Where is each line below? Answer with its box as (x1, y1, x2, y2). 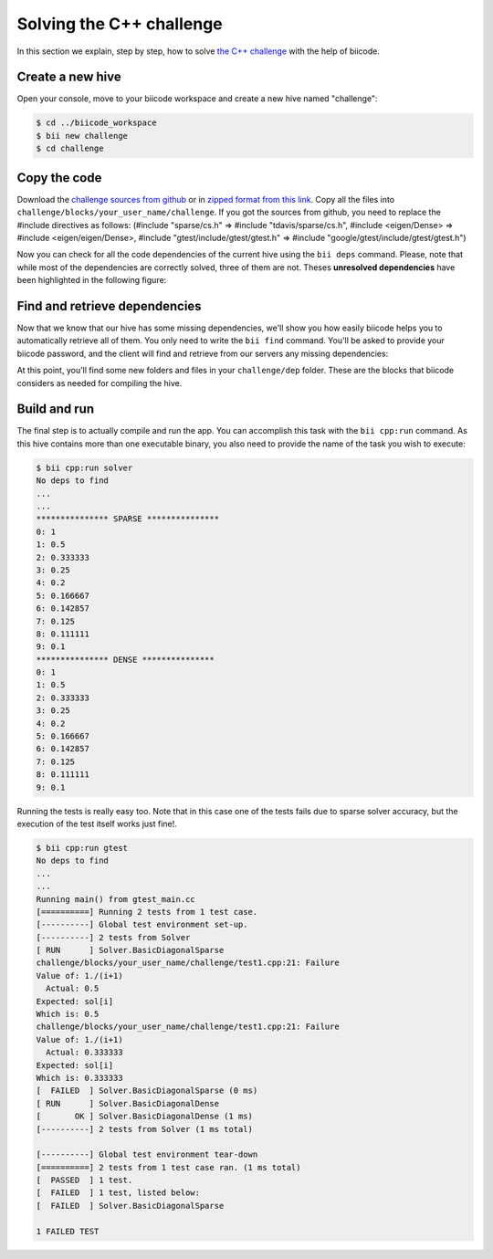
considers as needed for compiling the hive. (16, 377, 183, 388)
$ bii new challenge (36, 131, 128, 141)
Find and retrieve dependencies (16, 298, 202, 314)
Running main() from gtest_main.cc (36, 894, 195, 904)
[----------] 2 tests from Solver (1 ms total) (36, 1124, 253, 1134)
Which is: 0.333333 (36, 1073, 123, 1083)
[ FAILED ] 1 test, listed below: (36, 1188, 201, 1198)
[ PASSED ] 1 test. (36, 1175, 133, 1186)
